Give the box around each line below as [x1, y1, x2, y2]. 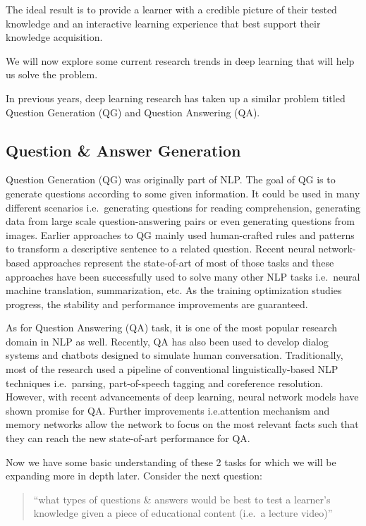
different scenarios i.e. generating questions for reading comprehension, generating [6, 200, 361, 214]
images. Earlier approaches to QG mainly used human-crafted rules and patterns [6, 227, 355, 242]
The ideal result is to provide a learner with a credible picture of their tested [6, 2, 337, 16]
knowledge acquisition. [6, 30, 103, 44]
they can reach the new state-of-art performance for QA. [6, 431, 250, 446]
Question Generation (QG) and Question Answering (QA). [6, 104, 260, 119]
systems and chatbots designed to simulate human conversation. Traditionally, [6, 348, 343, 362]
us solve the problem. [6, 67, 98, 82]
